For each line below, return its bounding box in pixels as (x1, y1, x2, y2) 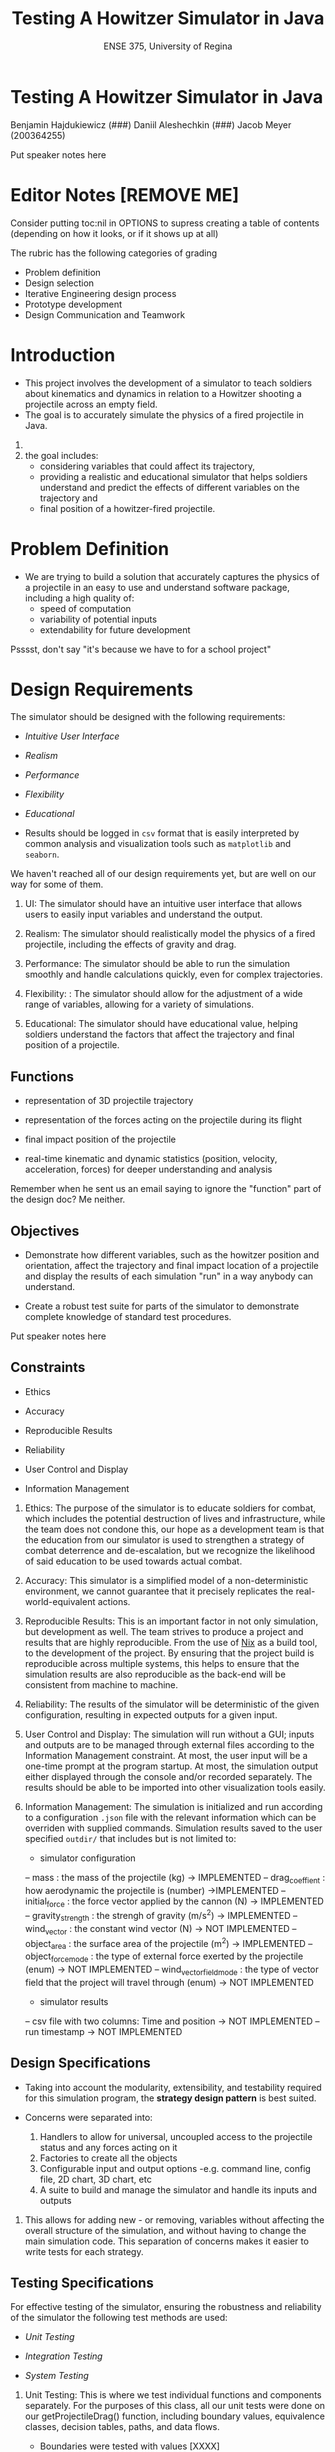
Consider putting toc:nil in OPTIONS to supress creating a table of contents (10, 217, 320, 229)
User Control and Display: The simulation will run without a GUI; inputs (24, 1728, 315, 1740)
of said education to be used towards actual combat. (24, 1555, 243, 1567)
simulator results (39, 1995, 109, 2007)
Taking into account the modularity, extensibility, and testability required (24, 2081, 322, 2093)
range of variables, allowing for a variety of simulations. (24, 998, 255, 1011)
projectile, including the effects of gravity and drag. (24, 938, 237, 951)
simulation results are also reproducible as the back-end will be (24, 1668, 287, 1680)
